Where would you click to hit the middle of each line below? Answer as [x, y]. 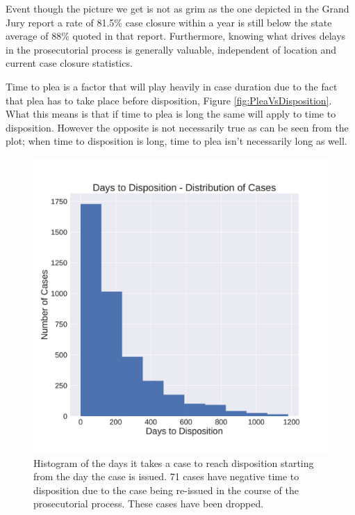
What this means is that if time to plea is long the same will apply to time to [171, 114]
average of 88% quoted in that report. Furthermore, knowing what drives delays [176, 36]
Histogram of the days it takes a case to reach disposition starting [174, 462]
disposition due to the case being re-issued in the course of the [166, 490]
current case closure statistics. [69, 63]
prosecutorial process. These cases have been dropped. [149, 504]
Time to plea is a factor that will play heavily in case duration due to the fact [172, 86]
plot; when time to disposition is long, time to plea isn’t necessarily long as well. [176, 141]
